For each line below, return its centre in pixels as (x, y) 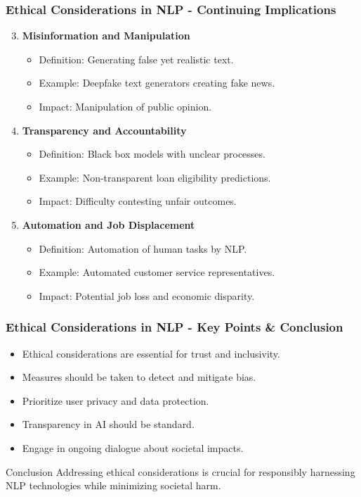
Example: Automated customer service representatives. (157, 272)
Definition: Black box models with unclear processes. (152, 154)
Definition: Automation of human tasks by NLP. (143, 248)
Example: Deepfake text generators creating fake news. (157, 83)
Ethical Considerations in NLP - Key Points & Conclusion (175, 327)
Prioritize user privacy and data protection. (116, 400)
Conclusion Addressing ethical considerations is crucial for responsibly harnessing (180, 471)
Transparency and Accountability (104, 130)
